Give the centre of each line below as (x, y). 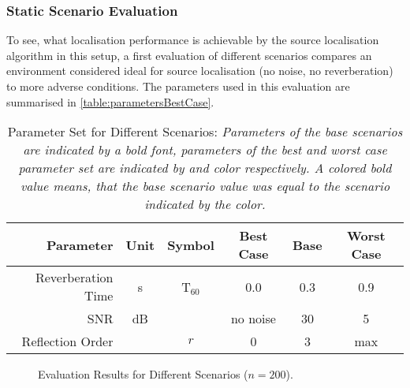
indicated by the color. (205, 204)
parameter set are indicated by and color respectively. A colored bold (205, 168)
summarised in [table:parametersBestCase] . (110, 101)
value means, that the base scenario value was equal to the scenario (205, 186)
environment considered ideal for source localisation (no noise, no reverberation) (200, 71)
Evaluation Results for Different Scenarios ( (143, 374)
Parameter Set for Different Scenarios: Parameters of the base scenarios (205, 132)
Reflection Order (67, 341)
